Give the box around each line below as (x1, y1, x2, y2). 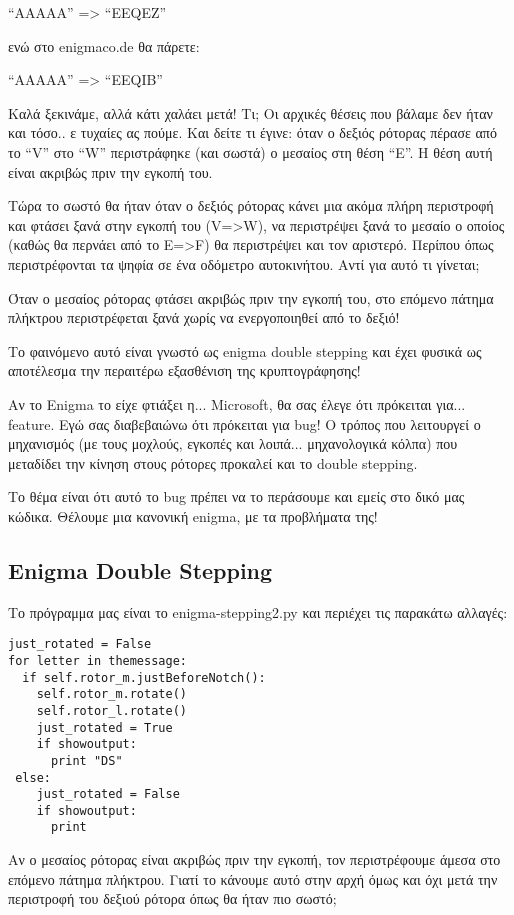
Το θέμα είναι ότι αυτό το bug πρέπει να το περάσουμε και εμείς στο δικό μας (8, 486, 465, 507)
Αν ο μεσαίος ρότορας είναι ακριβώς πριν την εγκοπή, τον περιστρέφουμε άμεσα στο (8, 849, 501, 870)
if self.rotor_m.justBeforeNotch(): (22, 670, 266, 685)
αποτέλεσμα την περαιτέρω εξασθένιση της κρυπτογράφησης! (8, 360, 361, 381)
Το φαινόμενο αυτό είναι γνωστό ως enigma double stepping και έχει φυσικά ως (8, 340, 482, 361)
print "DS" (50, 753, 123, 768)
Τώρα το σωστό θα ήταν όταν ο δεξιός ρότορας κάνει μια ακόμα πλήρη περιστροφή (8, 195, 494, 216)
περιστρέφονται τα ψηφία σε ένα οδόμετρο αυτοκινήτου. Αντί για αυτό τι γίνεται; (8, 253, 480, 274)
